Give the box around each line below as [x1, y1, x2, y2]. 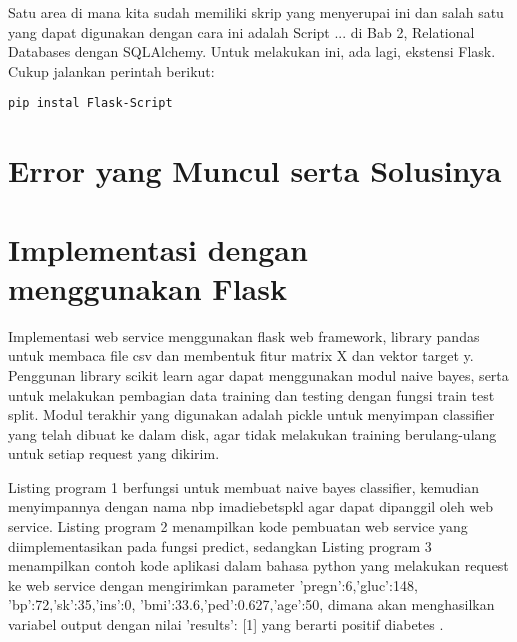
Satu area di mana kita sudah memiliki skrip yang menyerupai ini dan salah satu [8, 2, 504, 22]
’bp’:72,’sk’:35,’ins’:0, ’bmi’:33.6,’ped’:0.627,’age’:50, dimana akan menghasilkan [8, 594, 495, 615]
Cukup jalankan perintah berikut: [8, 60, 215, 81]
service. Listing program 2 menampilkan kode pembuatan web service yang [8, 516, 468, 537]
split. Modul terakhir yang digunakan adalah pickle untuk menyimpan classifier [8, 404, 495, 425]
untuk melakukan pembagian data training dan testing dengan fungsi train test [8, 384, 495, 405]
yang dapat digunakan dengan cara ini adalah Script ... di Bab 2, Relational [8, 21, 475, 42]
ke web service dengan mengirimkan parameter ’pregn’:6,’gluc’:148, [8, 574, 418, 595]
